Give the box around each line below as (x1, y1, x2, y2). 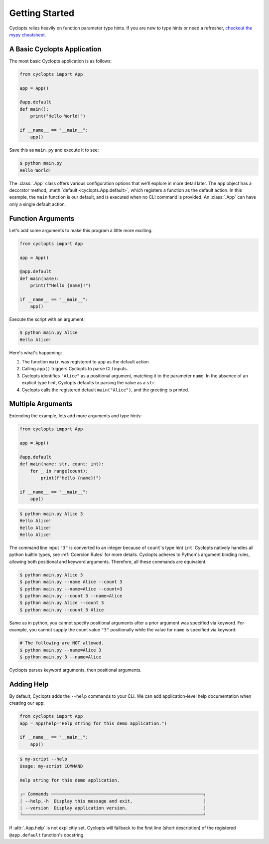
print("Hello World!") (30, 113, 86, 119)
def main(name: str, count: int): (19, 461, 104, 467)
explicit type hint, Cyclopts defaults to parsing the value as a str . (21, 380, 156, 386)
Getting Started (9, 7, 75, 18)
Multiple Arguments (9, 400, 73, 408)
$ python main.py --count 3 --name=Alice (19, 593, 123, 599)
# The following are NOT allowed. (19, 640, 104, 646)
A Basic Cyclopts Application (9, 45, 102, 53)
